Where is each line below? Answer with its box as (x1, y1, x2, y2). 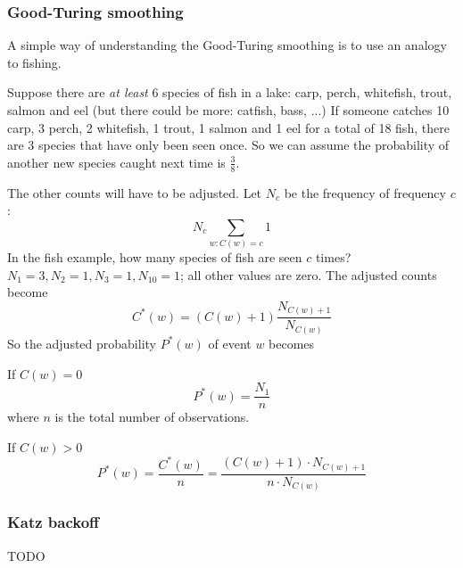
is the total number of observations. (54, 407, 250, 426)
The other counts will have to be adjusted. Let (7, 183, 262, 202)
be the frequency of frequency (284, 183, 446, 202)
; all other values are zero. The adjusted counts (179, 265, 437, 284)
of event (208, 333, 252, 352)
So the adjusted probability (7, 333, 156, 352)
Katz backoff (7, 511, 100, 533)
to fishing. (7, 53, 62, 71)
